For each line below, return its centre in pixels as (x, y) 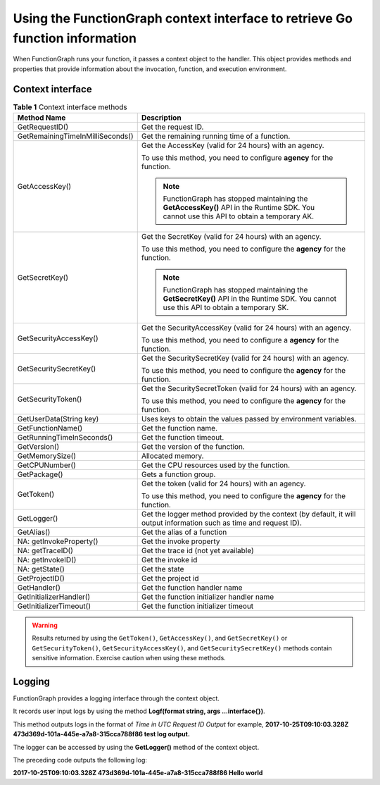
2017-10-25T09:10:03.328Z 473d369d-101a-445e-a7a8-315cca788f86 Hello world (138, 773)
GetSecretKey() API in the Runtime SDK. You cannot (250, 299)
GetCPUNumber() (47, 465)
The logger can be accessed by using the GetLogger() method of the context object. (136, 747)
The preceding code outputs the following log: (80, 760)
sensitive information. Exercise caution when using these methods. (129, 658)
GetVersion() (38, 447)
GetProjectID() (41, 579)
